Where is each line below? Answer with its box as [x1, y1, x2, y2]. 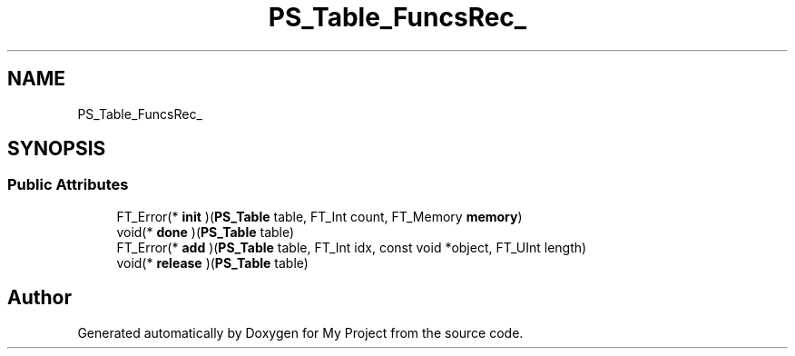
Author [7, 286, 72, 310]
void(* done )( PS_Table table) [116, 223, 295, 240]
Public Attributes [7, 175, 129, 194]
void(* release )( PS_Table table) [116, 254, 309, 271]
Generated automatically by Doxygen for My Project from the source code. [77, 324, 524, 341]
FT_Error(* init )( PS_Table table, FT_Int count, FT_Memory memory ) [116, 208, 523, 224]
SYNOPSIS [7, 137, 106, 161]
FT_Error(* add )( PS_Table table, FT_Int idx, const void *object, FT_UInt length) [116, 239, 587, 255]
